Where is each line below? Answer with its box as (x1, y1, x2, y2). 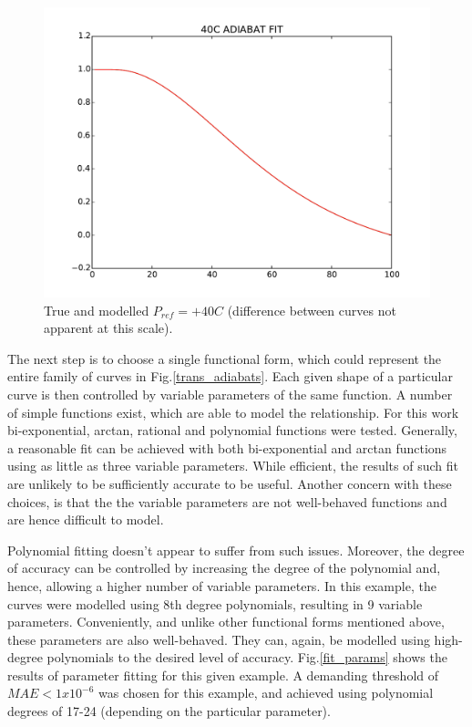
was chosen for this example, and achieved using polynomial (98, 683, 434, 702)
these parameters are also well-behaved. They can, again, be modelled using (7, 629, 430, 649)
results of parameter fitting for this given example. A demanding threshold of (7, 665, 439, 684)
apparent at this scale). (44, 318, 173, 338)
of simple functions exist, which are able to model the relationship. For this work (7, 402, 459, 421)
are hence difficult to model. (7, 510, 164, 529)
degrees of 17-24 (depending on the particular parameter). (7, 701, 331, 721)
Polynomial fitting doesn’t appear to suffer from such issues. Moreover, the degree (7, 540, 465, 559)
